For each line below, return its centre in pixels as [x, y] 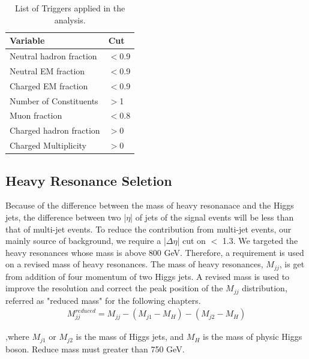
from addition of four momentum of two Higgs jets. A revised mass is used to [148, 276]
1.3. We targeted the [260, 241]
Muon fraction [36, 115]
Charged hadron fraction [55, 130]
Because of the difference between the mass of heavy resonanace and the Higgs [150, 205]
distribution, [265, 288]
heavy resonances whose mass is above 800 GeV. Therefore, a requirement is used [155, 252]
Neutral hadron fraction [53, 56]
